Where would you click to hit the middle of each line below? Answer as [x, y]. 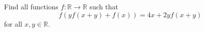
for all [13, 23]
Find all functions [31, 6]
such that [104, 6]
